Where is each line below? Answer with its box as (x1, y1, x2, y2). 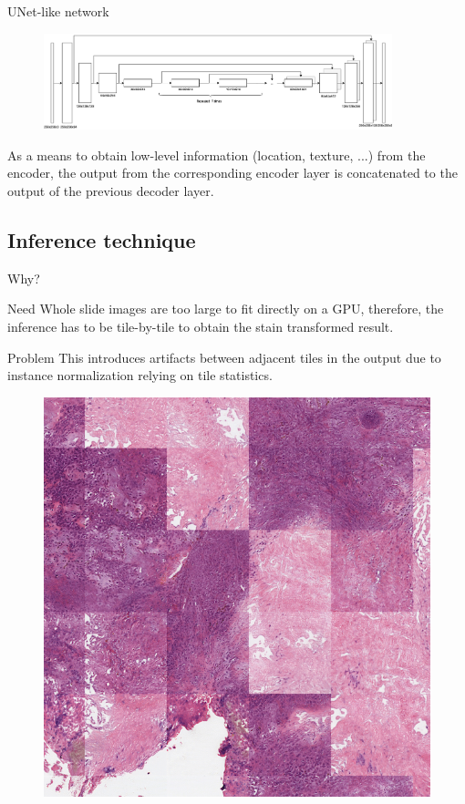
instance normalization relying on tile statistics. (7, 366, 273, 385)
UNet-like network (7, 2, 109, 20)
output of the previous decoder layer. (7, 180, 214, 200)
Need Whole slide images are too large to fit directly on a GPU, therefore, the (7, 299, 444, 318)
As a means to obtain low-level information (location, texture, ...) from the (7, 145, 426, 164)
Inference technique (7, 225, 196, 253)
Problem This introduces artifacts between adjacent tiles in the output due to (7, 347, 441, 366)
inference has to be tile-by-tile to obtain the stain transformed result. (7, 316, 394, 335)
